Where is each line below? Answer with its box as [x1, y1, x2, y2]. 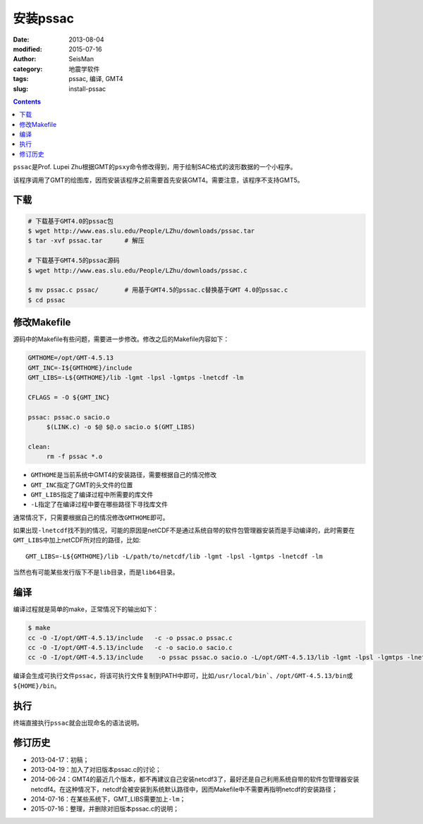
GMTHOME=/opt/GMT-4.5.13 [27, 354, 114, 362]
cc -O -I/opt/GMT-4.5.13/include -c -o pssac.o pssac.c [27, 634, 233, 641]
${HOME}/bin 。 [13, 681, 61, 690]
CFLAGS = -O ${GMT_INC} [27, 393, 111, 401]
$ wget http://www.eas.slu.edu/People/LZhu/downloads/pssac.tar [27, 227, 255, 235]
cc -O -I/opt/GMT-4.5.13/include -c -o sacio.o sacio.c [27, 644, 233, 651]
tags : [13, 75, 29, 83]
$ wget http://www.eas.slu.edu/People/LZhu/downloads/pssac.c [27, 266, 247, 274]
